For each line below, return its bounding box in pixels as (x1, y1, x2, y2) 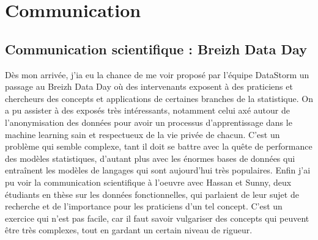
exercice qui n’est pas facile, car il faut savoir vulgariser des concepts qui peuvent (5, 211, 309, 224)
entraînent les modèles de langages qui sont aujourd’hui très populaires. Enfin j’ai (5, 164, 311, 176)
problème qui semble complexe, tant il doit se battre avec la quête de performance (5, 140, 312, 153)
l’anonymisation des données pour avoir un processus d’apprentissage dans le (5, 115, 292, 128)
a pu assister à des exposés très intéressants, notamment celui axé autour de (5, 104, 290, 117)
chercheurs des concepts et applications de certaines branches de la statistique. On (5, 92, 313, 104)
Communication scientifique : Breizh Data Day (5, 39, 307, 58)
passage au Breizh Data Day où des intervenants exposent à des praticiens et (5, 80, 293, 93)
